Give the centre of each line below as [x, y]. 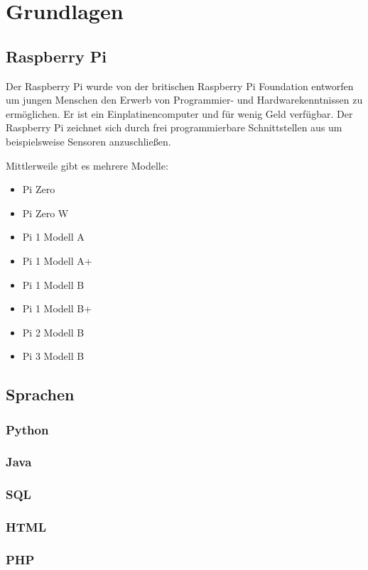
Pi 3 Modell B [53, 356]
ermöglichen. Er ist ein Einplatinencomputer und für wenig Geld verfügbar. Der [179, 113]
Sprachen [40, 394]
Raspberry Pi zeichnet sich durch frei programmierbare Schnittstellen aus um [174, 127]
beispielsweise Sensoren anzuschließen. [88, 141]
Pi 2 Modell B [53, 332]
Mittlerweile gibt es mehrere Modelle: [87, 165]
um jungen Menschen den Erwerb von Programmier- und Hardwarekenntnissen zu [184, 100]
